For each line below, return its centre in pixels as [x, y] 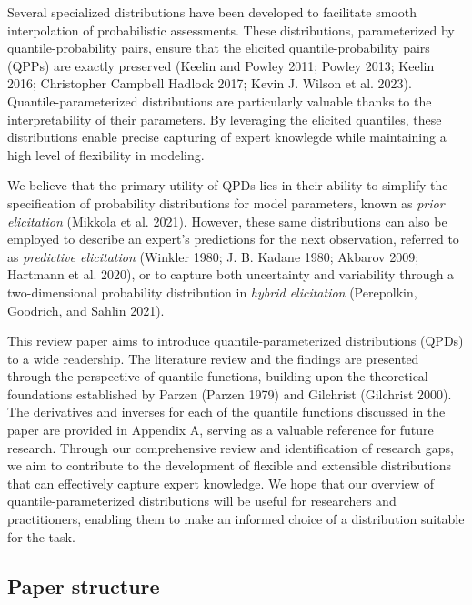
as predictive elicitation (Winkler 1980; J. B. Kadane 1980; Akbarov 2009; [213, 256]
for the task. [41, 536]
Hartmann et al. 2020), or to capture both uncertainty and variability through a [231, 274]
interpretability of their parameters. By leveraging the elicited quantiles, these [225, 119]
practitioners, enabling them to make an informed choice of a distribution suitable [236, 519]
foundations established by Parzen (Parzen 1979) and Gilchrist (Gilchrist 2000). [230, 393]
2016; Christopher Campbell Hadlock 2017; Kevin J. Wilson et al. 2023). [210, 83]
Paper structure [84, 585]
